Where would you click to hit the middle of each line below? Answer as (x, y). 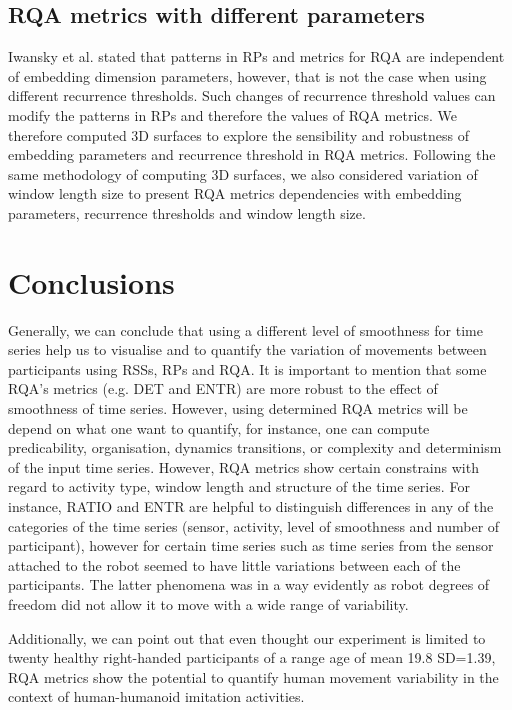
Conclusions (91, 281)
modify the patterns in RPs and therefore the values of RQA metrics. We (233, 114)
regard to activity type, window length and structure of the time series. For (239, 486)
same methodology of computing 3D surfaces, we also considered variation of (243, 173)
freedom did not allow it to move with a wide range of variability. (208, 603)
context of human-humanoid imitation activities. (156, 696)
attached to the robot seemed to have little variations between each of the (234, 564)
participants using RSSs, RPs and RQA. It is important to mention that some (247, 368)
